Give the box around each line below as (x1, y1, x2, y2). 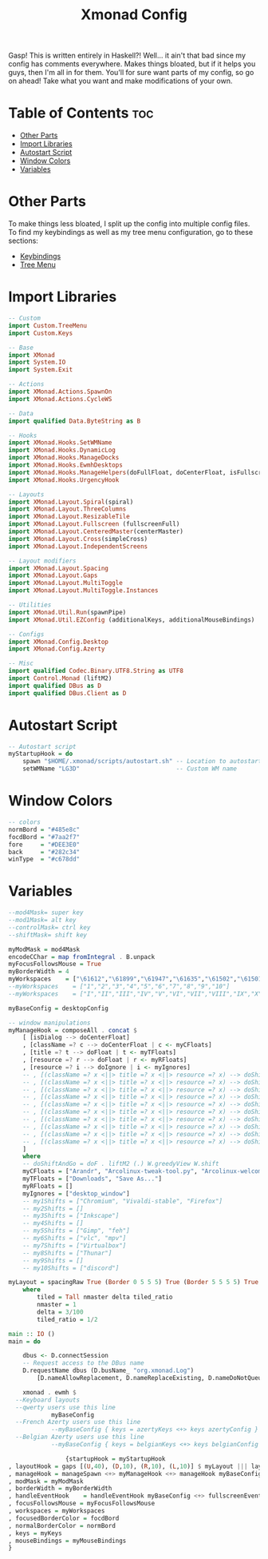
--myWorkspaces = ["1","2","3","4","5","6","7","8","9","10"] (8, 983, 230, 991)
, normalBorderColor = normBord (8, 1521, 116, 1529)
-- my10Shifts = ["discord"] (22, 1264, 120, 1272)
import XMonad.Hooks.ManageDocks (8, 454, 120, 462)
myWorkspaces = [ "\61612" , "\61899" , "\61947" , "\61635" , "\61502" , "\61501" (8, 975, 266, 984)
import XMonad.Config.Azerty (8, 645, 105, 653)
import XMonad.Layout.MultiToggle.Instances (8, 587, 159, 595)
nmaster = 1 (37, 1301, 77, 1309)
